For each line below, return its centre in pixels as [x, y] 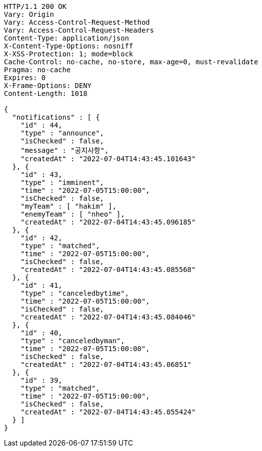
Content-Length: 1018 [46, 93]
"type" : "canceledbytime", [75, 293]
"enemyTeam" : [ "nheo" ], [73, 214]
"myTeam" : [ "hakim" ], [68, 206]
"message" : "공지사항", [65, 150]
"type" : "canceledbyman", [73, 341]
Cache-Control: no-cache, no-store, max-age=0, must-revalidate [131, 62]
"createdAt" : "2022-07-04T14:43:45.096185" [108, 222]
